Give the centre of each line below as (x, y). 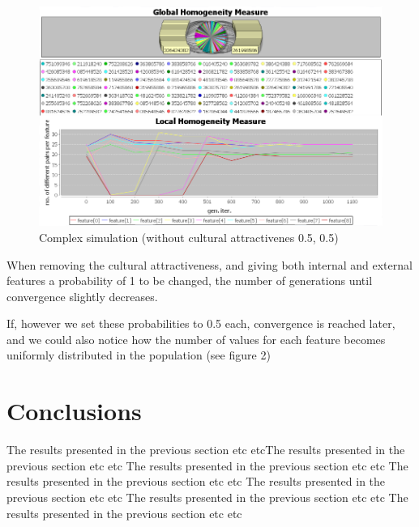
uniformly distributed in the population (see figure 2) (139, 355)
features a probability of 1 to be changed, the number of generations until (190, 280)
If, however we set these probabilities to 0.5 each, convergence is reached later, (201, 323)
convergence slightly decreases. (82, 296)
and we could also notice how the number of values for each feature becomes (196, 339)
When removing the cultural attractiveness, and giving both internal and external (209, 264)
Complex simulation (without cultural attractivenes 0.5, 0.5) (189, 237)
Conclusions (74, 411)
